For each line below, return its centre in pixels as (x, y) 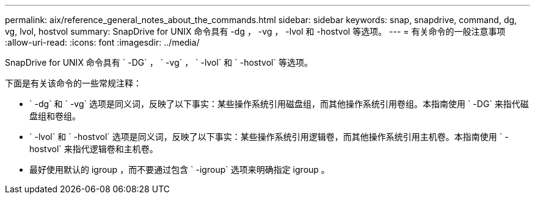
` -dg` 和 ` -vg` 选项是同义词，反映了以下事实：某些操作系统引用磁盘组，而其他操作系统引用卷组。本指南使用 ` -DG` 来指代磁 (279, 104)
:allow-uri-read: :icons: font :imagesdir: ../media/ (102, 42)
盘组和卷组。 (55, 116)
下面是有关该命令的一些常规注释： (73, 83)
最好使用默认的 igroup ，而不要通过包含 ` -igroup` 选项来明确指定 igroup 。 (180, 169)
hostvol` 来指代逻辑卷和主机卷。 (94, 149)
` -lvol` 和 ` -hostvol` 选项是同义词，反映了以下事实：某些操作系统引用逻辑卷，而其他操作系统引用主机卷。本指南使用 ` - (269, 137)
